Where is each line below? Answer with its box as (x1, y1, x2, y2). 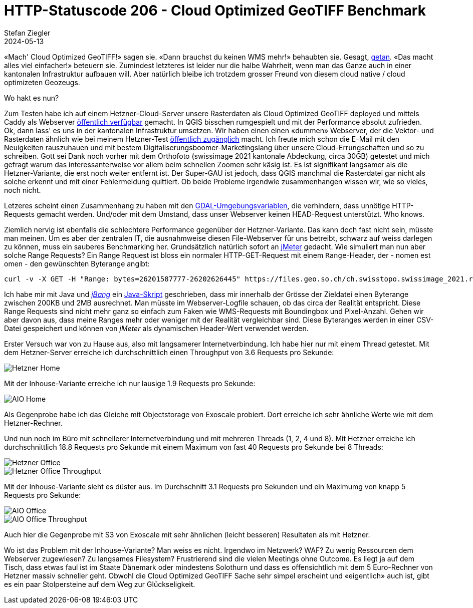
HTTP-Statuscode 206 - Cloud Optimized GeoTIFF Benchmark (4, 2, 426, 19)
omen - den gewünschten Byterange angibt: (4, 259, 150, 268)
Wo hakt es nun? (4, 93, 59, 102)
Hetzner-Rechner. (4, 418, 63, 427)
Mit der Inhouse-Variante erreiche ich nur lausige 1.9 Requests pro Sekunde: (4, 379, 256, 388)
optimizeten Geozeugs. (4, 78, 80, 87)
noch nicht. (4, 185, 41, 194)
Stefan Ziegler (4, 28, 51, 37)
